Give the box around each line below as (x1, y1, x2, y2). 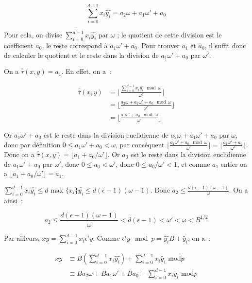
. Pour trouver (137, 40, 180, 50)
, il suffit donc (204, 40, 246, 50)
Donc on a (4, 149, 34, 159)
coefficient (4, 40, 34, 50)
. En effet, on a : (61, 66, 111, 76)
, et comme (177, 159, 210, 169)
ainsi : (4, 195, 23, 205)
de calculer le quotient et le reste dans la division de (4, 50, 159, 60)
